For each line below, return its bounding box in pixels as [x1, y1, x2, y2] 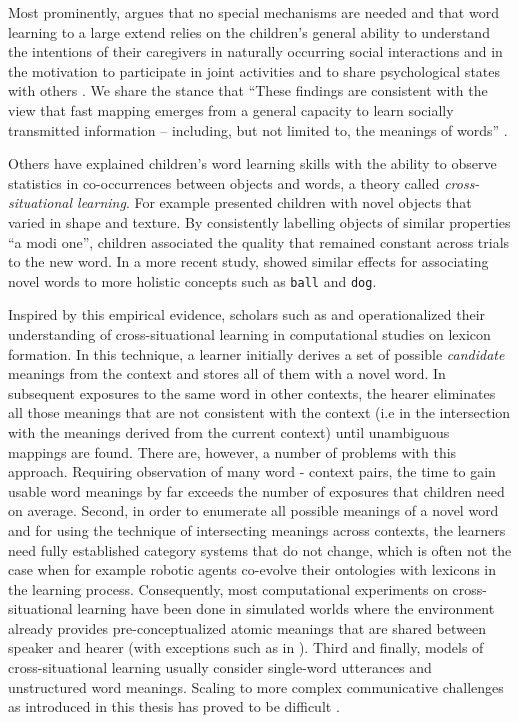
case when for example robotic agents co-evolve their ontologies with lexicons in [8, 559, 497, 580]
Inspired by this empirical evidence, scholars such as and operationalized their [8, 304, 486, 325]
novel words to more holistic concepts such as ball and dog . [8, 270, 377, 291]
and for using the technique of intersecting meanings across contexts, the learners [8, 519, 506, 540]
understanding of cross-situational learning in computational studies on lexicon [8, 323, 491, 344]
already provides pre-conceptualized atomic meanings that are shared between [8, 617, 486, 638]
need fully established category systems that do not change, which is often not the [8, 539, 512, 560]
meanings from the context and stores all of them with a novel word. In [8, 363, 446, 384]
